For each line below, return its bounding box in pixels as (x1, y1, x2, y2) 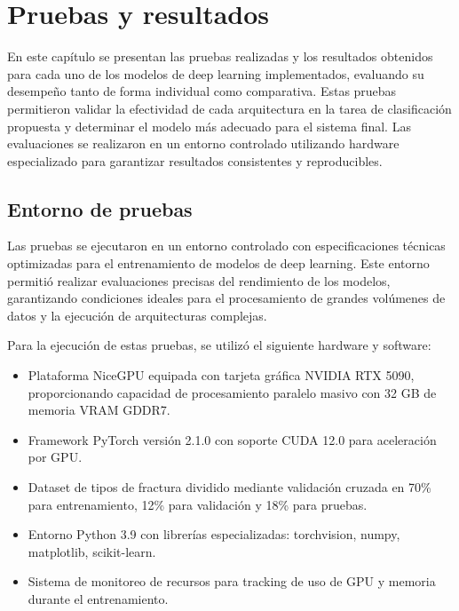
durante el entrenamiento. (28, 589, 169, 607)
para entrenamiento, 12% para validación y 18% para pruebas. (28, 495, 368, 513)
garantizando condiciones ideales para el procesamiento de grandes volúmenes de (7, 289, 446, 307)
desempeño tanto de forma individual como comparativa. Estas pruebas (7, 82, 397, 100)
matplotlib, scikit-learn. (28, 542, 156, 560)
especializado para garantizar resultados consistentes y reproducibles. (7, 151, 383, 170)
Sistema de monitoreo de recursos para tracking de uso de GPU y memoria (28, 572, 436, 591)
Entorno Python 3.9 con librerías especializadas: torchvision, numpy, (28, 525, 400, 544)
